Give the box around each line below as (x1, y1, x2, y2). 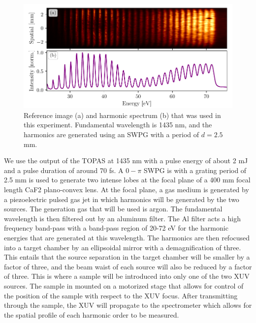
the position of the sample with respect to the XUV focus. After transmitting (4, 290, 238, 300)
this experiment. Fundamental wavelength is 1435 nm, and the (24, 119, 212, 130)
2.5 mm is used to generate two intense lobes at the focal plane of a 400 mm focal (4, 175, 251, 185)
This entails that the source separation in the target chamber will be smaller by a (4, 252, 250, 262)
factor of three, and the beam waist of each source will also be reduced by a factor (4, 261, 252, 271)
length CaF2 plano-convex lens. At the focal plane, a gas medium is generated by (4, 184, 249, 194)
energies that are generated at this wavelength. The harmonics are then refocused (4, 232, 250, 242)
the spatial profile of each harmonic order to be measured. (4, 309, 179, 320)
